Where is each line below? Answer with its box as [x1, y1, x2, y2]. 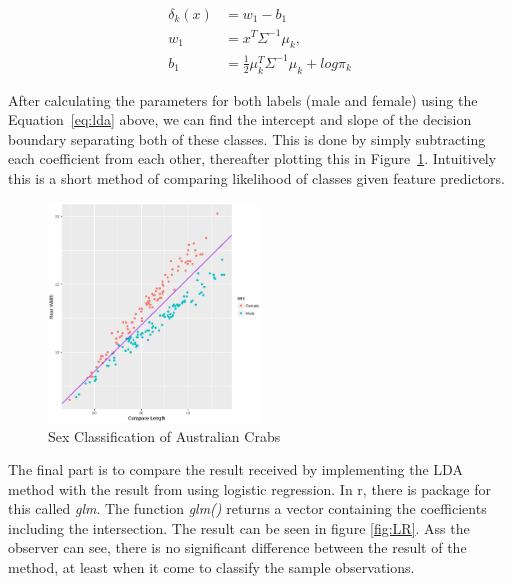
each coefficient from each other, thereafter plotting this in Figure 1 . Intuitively [8, 148, 497, 169]
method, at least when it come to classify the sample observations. [8, 557, 415, 578]
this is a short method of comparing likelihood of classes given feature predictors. [8, 168, 505, 189]
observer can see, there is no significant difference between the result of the [8, 537, 467, 558]
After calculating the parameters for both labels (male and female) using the [8, 89, 478, 110]
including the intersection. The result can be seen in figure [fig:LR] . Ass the [8, 517, 470, 538]
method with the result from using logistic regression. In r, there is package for [8, 478, 491, 499]
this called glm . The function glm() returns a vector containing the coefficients [8, 498, 487, 519]
